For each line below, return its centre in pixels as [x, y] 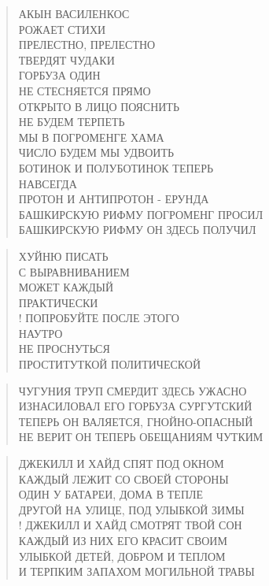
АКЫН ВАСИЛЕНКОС [74, 13]
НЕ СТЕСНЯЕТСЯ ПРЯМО [85, 90]
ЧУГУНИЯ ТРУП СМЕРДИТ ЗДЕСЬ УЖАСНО [133, 390]
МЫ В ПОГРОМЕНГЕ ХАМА [91, 137]
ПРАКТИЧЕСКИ [58, 302]
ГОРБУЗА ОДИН [59, 75]
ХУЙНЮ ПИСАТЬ [63, 256]
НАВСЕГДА [48, 183]
